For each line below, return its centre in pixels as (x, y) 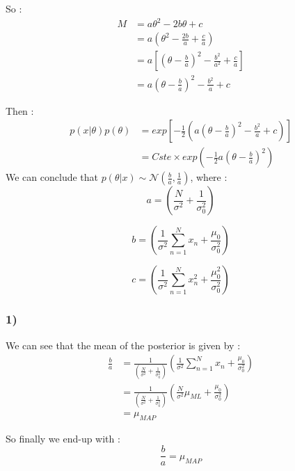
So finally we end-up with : (63, 438)
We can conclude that (52, 177)
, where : (209, 177)
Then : (20, 110)
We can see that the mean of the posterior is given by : (123, 345)
